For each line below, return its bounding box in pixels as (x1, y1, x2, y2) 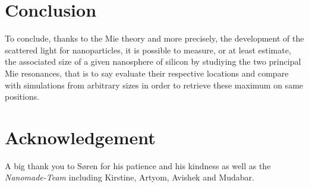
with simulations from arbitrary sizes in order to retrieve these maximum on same (5, 78, 304, 91)
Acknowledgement (5, 125, 156, 149)
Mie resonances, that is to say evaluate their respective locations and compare (5, 66, 289, 79)
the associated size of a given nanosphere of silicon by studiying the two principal (5, 55, 301, 68)
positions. (5, 90, 40, 103)
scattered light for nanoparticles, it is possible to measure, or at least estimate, (5, 43, 291, 56)
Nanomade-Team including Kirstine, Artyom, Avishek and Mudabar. (5, 171, 254, 183)
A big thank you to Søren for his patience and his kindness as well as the (5, 159, 271, 172)
